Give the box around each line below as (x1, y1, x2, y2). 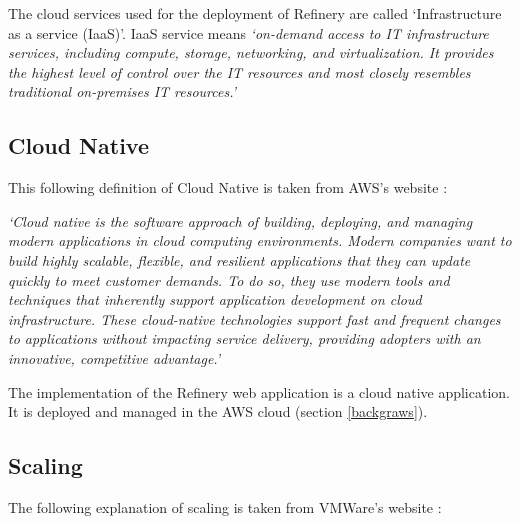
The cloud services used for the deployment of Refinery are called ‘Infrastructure (8, 3, 502, 23)
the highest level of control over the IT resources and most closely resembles (8, 61, 471, 82)
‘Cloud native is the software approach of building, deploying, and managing (8, 210, 473, 231)
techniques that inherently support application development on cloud (8, 289, 422, 310)
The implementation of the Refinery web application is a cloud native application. (8, 381, 510, 402)
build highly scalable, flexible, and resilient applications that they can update (8, 249, 471, 270)
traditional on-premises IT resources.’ (8, 81, 237, 102)
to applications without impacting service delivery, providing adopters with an (8, 328, 481, 349)
